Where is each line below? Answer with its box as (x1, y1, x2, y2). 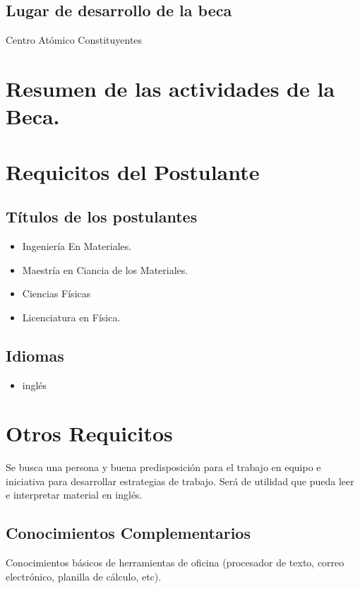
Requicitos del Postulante (6, 157, 260, 186)
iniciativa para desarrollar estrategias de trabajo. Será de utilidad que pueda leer (6, 473, 354, 488)
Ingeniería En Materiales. (22, 238, 132, 253)
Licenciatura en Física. (22, 309, 121, 324)
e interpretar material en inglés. (6, 487, 143, 502)
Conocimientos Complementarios (6, 522, 251, 544)
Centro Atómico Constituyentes (6, 32, 143, 47)
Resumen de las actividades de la (6, 73, 335, 102)
